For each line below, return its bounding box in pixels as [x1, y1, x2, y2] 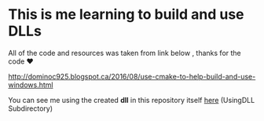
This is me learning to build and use [8, 5, 245, 24]
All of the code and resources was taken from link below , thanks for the [8, 48, 241, 57]
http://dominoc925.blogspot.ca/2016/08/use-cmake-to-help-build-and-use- [8, 71, 256, 81]
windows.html [8, 80, 53, 90]
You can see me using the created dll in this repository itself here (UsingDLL [8, 95, 255, 104]
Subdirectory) [8, 104, 53, 113]
